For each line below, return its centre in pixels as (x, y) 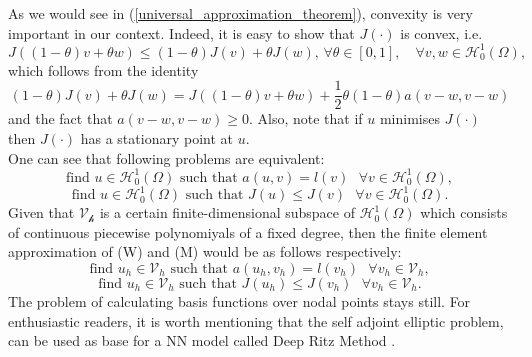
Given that (41, 212)
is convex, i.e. (441, 32)
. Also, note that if (305, 118)
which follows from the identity (103, 69)
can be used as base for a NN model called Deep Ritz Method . (202, 340)
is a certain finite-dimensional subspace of (227, 212)
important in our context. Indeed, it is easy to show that (181, 32)
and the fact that (60, 118)
